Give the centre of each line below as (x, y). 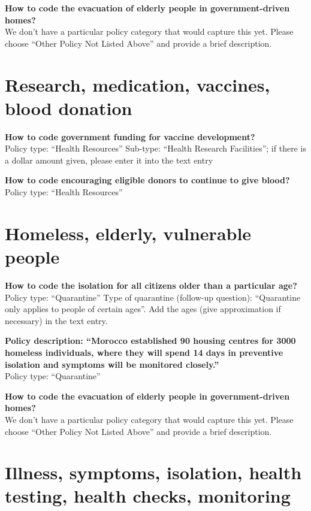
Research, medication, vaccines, (138, 84)
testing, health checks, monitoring (148, 496)
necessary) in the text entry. (56, 320)
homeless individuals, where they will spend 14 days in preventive (144, 352)
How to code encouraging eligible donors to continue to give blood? (147, 180)
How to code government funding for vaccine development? (130, 136)
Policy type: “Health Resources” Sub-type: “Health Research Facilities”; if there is (155, 148)
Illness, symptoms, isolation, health (153, 472)
